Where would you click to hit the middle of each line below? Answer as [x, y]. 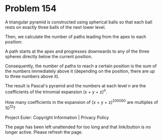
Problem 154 [31, 9]
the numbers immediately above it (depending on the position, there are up [80, 71]
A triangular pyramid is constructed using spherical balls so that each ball [79, 22]
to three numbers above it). [32, 76]
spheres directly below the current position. [49, 56]
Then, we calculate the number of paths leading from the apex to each [76, 37]
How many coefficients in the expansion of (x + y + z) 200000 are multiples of [81, 101]
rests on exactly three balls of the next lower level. [55, 27]
